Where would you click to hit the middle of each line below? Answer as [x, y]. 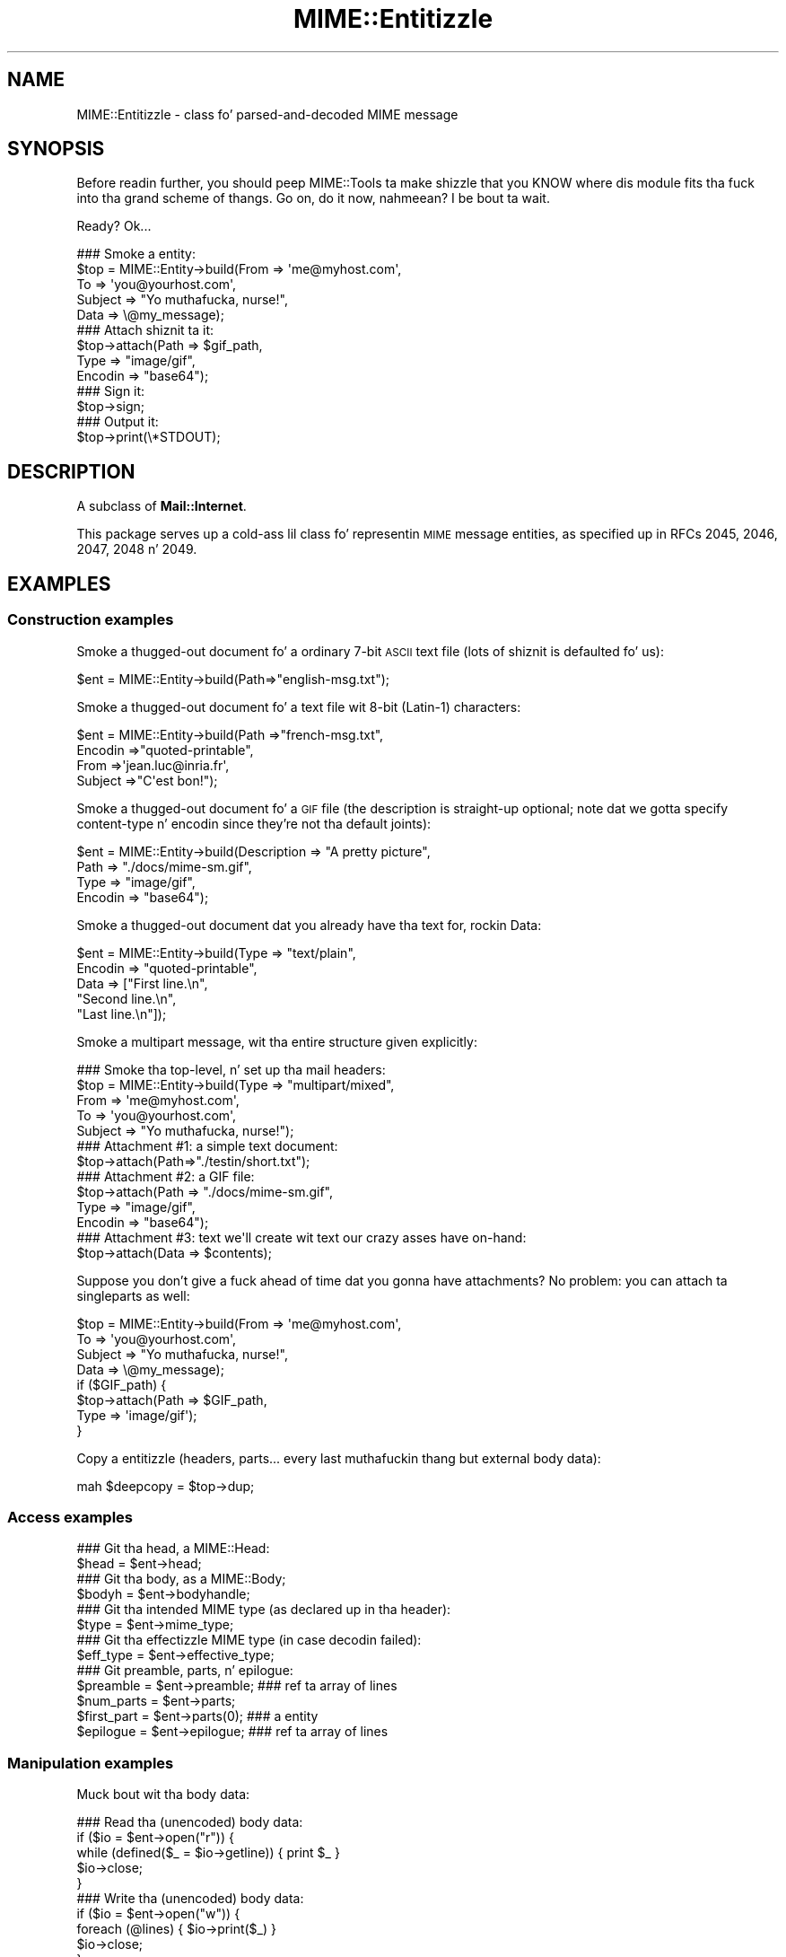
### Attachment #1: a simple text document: [207, 1145]
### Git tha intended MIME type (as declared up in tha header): [264, 1610]
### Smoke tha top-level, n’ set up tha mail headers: [231, 1069]
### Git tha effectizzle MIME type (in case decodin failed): [249, 1640]
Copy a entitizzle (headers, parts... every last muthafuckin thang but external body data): [339, 1458]
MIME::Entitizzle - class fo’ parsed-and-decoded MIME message [267, 114]
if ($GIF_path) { [122, 1384]
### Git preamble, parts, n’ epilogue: [185, 1671]
